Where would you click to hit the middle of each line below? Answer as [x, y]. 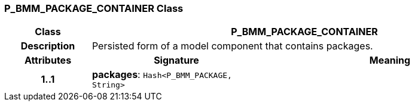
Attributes [48, 60]
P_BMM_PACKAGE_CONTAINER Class [94, 8]
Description [48, 46]
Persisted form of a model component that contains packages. [232, 46]
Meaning [390, 60]
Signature [176, 60]
